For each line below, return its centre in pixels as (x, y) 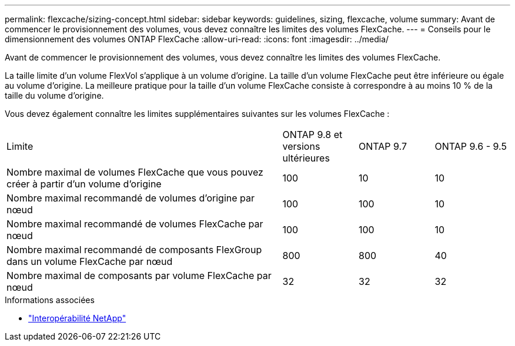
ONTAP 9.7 (383, 146)
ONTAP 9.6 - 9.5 (471, 146)
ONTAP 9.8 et (312, 135)
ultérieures (306, 158)
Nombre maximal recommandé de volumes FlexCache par (135, 224)
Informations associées (50, 300)
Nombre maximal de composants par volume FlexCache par (139, 276)
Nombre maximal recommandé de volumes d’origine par (131, 198)
